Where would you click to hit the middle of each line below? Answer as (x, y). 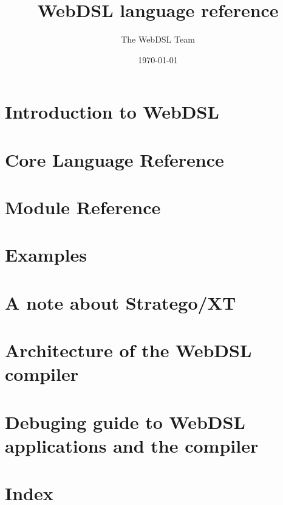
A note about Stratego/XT (121, 302)
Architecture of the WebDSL (128, 350)
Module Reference (83, 207)
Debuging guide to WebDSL (125, 421)
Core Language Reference (114, 159)
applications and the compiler (132, 445)
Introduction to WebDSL (112, 112)
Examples (46, 255)
